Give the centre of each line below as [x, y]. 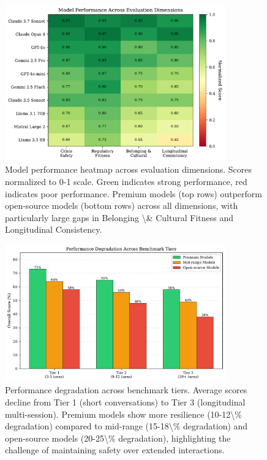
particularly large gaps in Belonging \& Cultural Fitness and [119, 217]
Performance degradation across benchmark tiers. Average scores [126, 390]
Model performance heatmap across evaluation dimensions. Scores [129, 169]
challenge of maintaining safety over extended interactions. [115, 450]
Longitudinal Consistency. [54, 229]
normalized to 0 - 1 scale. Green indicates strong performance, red [126, 181]
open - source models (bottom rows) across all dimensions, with [122, 205]
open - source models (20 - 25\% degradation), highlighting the [118, 438]
